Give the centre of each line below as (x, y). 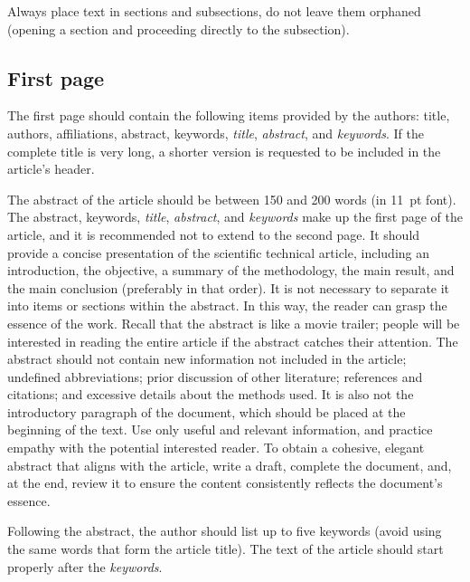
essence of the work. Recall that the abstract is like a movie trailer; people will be (234, 323)
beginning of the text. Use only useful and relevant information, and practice (220, 429)
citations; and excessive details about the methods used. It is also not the (211, 394)
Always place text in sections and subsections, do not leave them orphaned (214, 11)
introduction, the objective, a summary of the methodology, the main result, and (231, 270)
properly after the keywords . (85, 566)
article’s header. (51, 169)
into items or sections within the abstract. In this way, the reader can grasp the (227, 305)
